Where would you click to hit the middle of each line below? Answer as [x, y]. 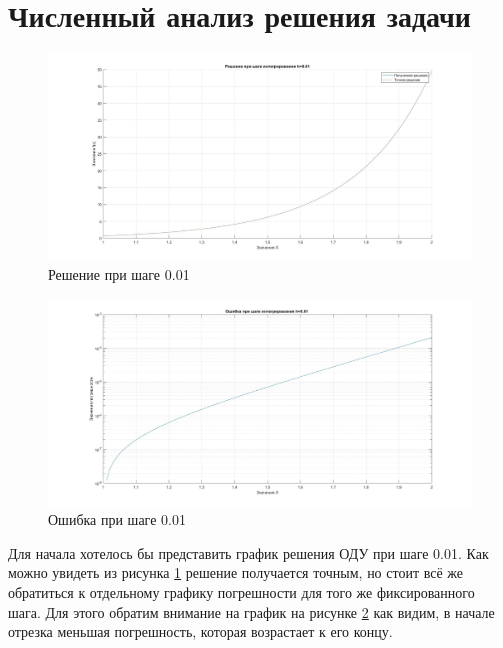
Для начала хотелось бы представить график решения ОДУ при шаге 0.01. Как [248, 552]
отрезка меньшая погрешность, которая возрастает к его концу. [200, 631]
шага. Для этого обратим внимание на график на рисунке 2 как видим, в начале [251, 611]
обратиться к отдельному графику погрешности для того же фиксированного [241, 591]
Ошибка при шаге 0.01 [117, 519]
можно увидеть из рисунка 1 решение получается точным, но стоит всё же [236, 572]
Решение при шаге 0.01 [119, 274]
